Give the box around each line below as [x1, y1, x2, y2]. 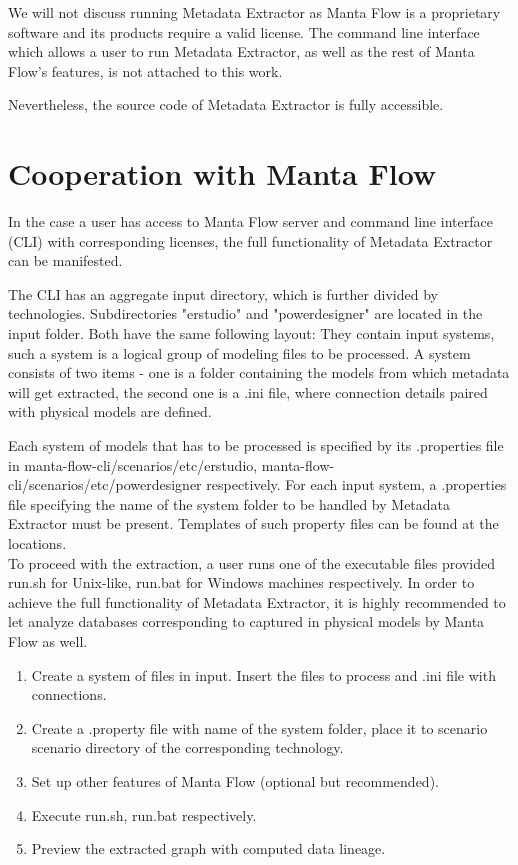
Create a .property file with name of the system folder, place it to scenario [31, 717, 488, 738]
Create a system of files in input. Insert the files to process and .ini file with [31, 664, 496, 685]
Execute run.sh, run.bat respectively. [31, 804, 257, 825]
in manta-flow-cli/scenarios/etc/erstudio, [8, 454, 258, 475]
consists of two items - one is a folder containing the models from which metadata [8, 362, 510, 383]
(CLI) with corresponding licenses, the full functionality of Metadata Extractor [8, 230, 493, 251]
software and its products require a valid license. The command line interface [8, 21, 480, 42]
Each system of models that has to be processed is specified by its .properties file [8, 435, 504, 456]
